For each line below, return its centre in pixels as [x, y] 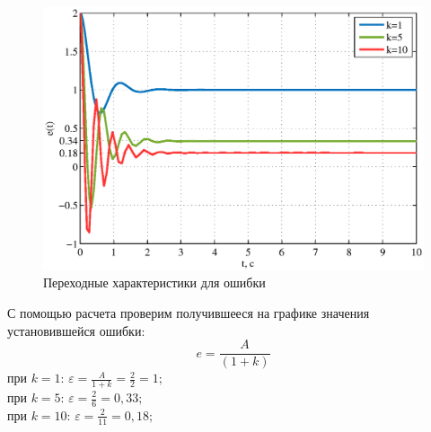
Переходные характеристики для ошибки [154, 282]
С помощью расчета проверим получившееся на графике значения [189, 312]
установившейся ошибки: [76, 330]
